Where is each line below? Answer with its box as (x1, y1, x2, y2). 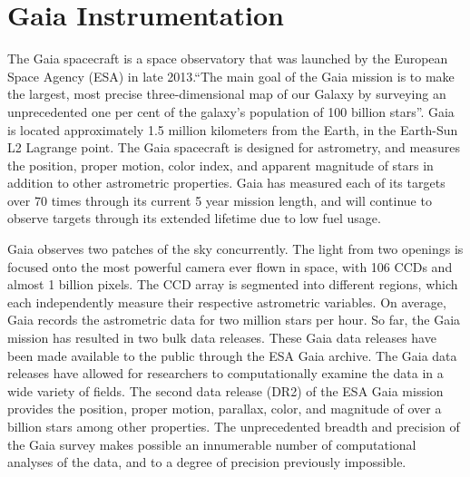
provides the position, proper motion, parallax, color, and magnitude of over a (7, 399, 442, 418)
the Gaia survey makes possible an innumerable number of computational (7, 434, 416, 453)
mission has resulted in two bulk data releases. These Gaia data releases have (7, 328, 436, 347)
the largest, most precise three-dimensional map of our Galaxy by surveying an (7, 84, 446, 103)
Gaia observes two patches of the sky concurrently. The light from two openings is (7, 239, 464, 258)
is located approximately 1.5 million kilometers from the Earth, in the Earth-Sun (7, 120, 458, 139)
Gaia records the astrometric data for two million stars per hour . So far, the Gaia (7, 310, 461, 329)
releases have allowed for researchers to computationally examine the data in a (7, 364, 444, 383)
